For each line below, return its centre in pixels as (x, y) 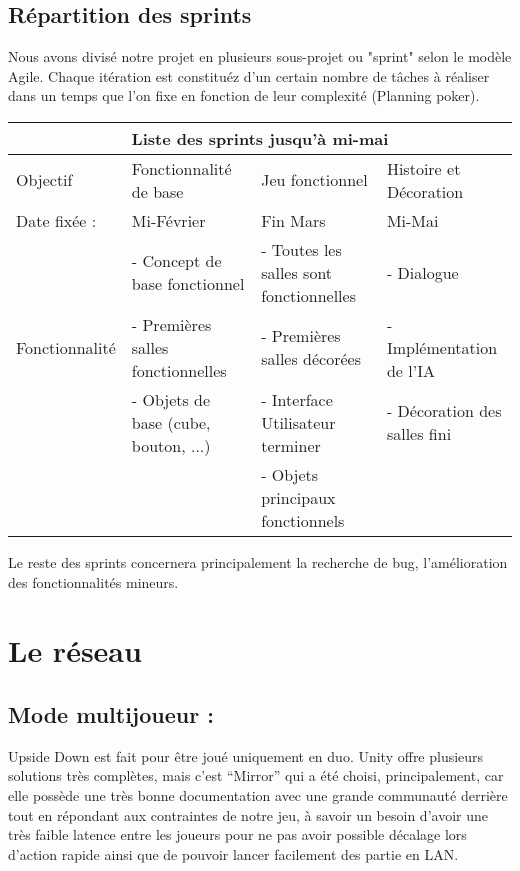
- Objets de (171, 399)
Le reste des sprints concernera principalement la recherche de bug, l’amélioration (258, 561)
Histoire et (423, 168)
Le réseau (75, 650)
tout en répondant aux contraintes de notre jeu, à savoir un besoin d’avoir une (248, 814)
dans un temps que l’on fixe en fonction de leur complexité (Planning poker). (244, 95)
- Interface (297, 399)
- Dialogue (422, 272)
